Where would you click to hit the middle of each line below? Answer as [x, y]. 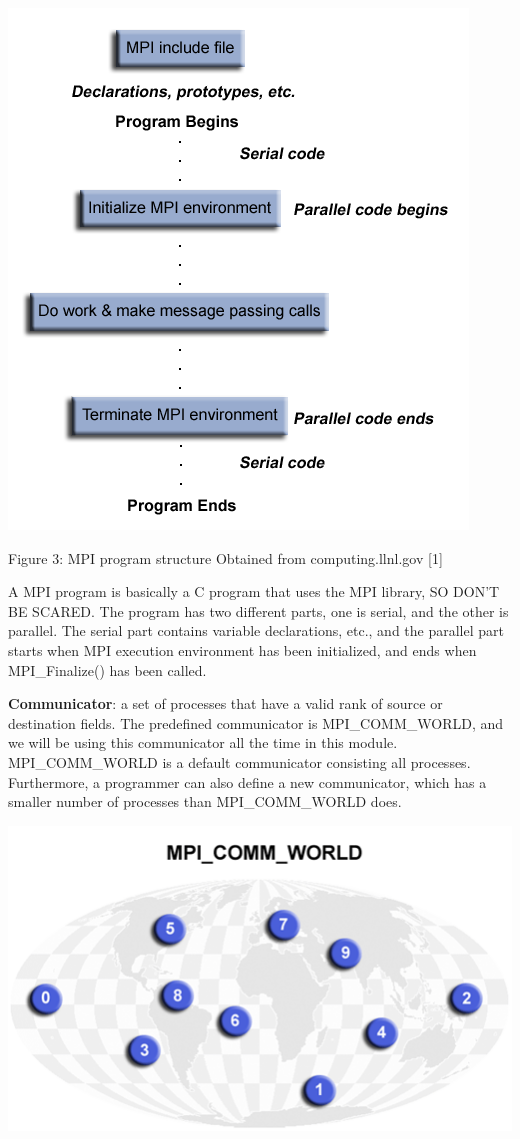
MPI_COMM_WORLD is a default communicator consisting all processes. [239, 761]
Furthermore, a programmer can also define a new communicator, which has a [247, 781]
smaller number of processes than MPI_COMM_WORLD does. [205, 801]
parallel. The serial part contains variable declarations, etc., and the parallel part [256, 630]
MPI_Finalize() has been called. [107, 669]
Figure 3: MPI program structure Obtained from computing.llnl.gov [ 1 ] [225, 557]
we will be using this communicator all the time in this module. [203, 742]
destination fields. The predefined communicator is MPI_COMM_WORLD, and [256, 722]
